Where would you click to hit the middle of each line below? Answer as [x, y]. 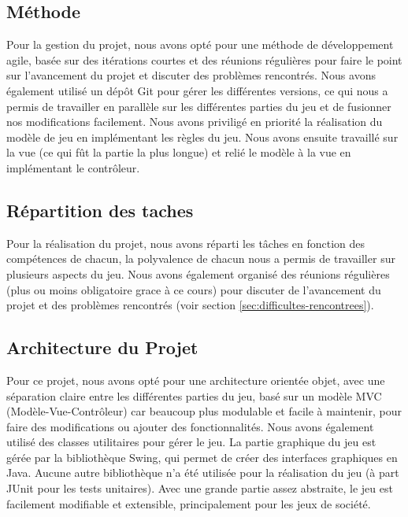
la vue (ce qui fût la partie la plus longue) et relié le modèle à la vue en [179, 152]
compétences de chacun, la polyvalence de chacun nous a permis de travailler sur [201, 258]
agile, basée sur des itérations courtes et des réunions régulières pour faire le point [204, 59]
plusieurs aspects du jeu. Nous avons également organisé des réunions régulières [198, 273]
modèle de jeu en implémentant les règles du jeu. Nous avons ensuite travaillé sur [202, 137]
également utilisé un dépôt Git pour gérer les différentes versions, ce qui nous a [197, 90]
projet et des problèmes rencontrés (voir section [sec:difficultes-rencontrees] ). [190, 305]
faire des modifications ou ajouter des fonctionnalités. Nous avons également [190, 426]
